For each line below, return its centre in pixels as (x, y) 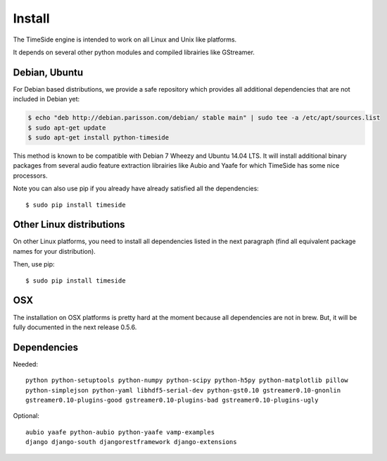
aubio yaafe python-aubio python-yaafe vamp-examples (120, 432)
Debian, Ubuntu (48, 72)
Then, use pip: (34, 264)
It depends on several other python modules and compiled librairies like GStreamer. (134, 52)
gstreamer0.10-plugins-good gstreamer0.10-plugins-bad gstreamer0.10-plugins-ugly (172, 400)
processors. (31, 176)
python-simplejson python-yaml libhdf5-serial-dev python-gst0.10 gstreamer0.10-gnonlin (183, 390)
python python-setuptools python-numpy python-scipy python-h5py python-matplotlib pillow (187, 380)
